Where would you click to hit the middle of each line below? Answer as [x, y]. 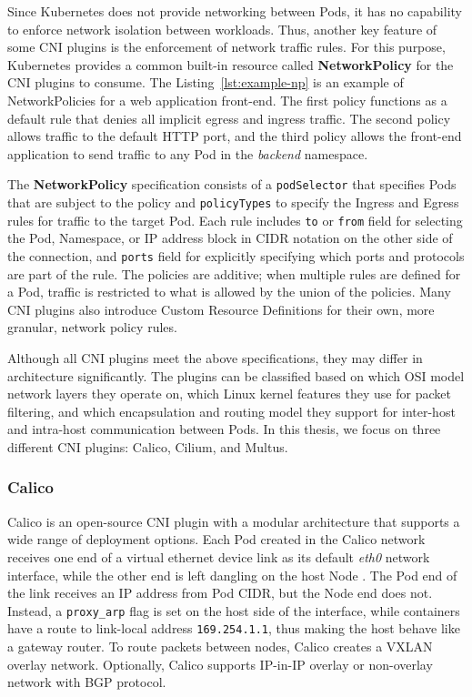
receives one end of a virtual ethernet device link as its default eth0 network [219, 556]
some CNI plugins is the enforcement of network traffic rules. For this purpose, [226, 47]
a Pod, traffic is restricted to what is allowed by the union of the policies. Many [229, 292]
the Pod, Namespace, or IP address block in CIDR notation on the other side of [230, 238]
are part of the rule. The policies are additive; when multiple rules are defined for [234, 273]
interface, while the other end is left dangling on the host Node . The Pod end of [232, 575]
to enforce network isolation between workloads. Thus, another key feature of [222, 29]
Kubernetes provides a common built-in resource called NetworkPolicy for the [231, 64]
